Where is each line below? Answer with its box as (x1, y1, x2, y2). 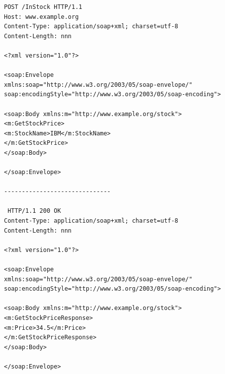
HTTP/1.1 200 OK (7, 207, 61, 215)
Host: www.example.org (4, 13, 79, 20)
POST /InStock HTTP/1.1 (4, 3, 82, 10)
